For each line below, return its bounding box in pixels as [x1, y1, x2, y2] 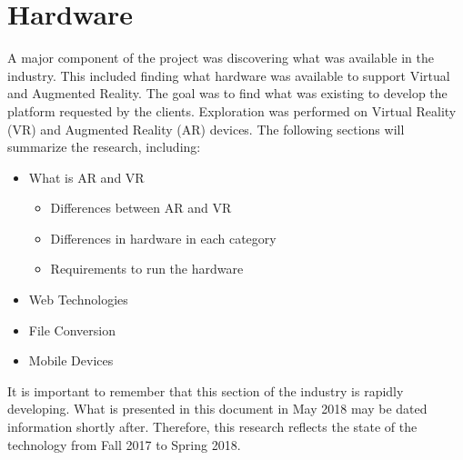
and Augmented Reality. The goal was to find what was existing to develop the [7, 84, 448, 103]
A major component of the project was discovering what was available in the [7, 48, 434, 67]
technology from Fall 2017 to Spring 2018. [7, 435, 241, 454]
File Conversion [28, 320, 116, 339]
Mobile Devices [28, 351, 114, 370]
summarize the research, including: [7, 137, 201, 156]
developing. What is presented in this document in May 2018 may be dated [7, 399, 428, 418]
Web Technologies [28, 290, 128, 309]
